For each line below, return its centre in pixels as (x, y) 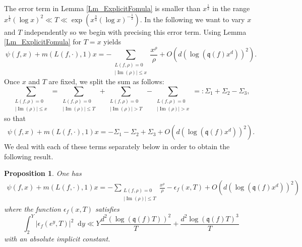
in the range (231, 8)
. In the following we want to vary (192, 19)
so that (15, 118)
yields (112, 42)
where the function (33, 208)
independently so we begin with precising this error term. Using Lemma (135, 32)
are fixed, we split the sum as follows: (106, 81)
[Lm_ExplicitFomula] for (43, 42)
